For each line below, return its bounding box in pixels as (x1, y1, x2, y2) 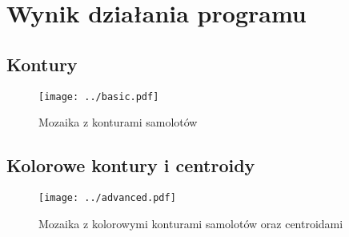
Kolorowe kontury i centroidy (6, 153, 255, 178)
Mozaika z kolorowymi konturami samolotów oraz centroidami (38, 215, 343, 231)
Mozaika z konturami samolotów (38, 114, 198, 131)
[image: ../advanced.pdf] (38, 192, 176, 204)
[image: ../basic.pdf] (38, 90, 159, 102)
